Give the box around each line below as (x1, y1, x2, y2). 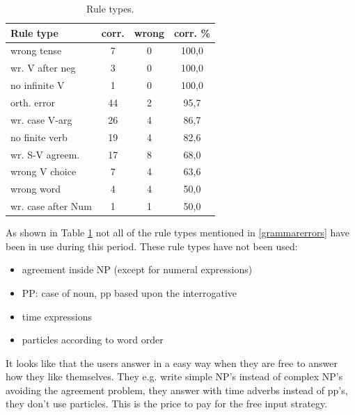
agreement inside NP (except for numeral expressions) (22, 262, 253, 277)
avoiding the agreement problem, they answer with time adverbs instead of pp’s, (6, 382, 348, 397)
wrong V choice (10, 164, 77, 179)
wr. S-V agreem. (10, 147, 80, 161)
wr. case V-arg (10, 112, 72, 127)
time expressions (22, 309, 92, 323)
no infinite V (10, 78, 65, 92)
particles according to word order (22, 332, 164, 347)
